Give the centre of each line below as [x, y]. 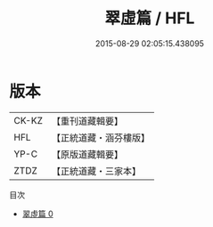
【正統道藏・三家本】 [96, 171]
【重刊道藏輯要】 [87, 121]
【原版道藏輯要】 [87, 154]
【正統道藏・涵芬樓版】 [100, 137]
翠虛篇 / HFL [150, 18]
